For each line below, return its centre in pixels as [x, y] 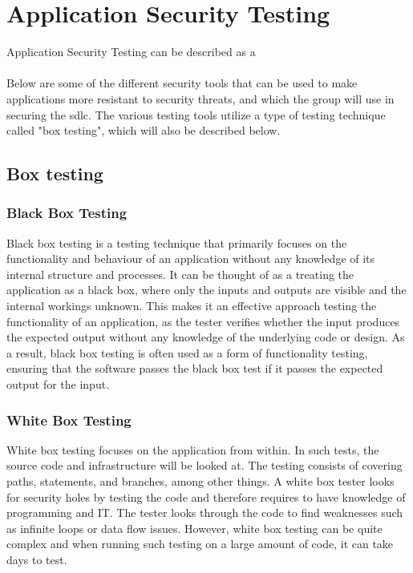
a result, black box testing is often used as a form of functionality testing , [187, 352]
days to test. [37, 559]
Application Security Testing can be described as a [131, 52]
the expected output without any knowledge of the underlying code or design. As [206, 337]
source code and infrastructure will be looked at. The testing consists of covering [204, 465]
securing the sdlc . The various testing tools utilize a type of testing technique [196, 114]
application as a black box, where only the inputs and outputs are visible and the [206, 290]
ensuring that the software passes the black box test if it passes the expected [195, 368]
